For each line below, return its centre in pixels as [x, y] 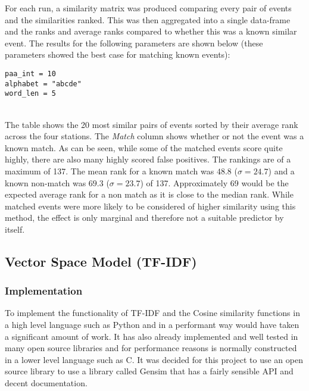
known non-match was [46, 182]
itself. [15, 229]
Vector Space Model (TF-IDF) [101, 261]
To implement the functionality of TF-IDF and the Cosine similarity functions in [152, 313]
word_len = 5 [30, 94]
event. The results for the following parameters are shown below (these [134, 43]
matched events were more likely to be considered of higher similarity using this [150, 206]
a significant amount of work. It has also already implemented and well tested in [152, 336]
